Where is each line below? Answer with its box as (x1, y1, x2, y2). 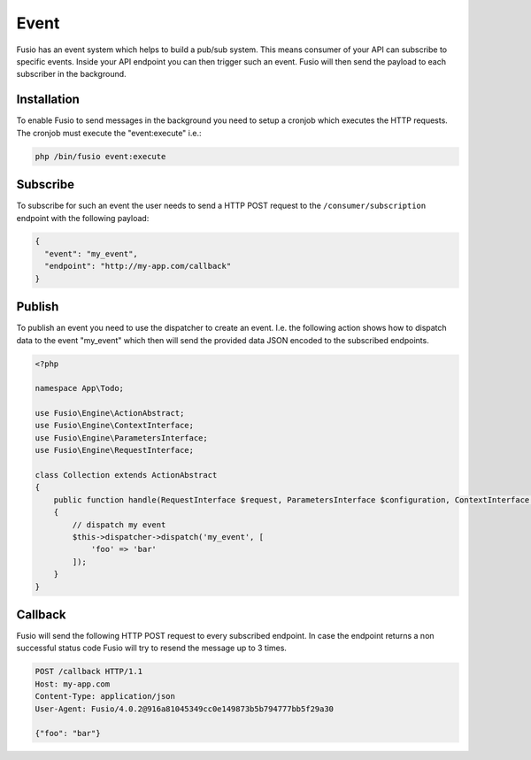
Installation (16, 92, 80, 107)
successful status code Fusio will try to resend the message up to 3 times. (16, 642, 288, 654)
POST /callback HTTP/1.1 (35, 666, 143, 677)
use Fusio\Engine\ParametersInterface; (35, 433, 208, 442)
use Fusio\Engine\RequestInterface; (35, 445, 195, 456)
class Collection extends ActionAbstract (35, 470, 218, 480)
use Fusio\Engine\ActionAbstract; (35, 408, 185, 418)
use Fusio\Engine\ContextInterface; (35, 420, 195, 431)
